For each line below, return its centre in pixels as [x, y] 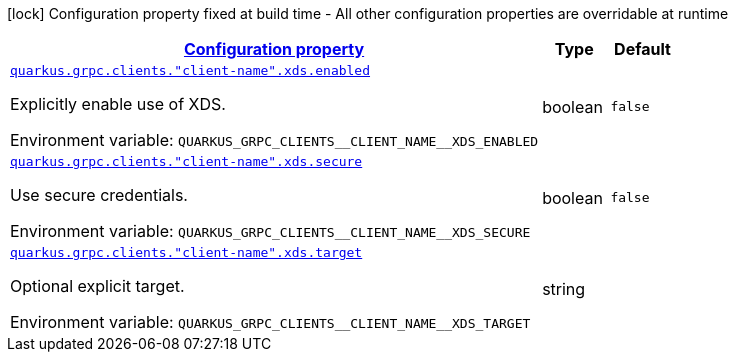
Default [642, 49]
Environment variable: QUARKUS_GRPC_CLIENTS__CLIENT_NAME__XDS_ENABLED [274, 140]
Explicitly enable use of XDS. [118, 104]
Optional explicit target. [97, 286]
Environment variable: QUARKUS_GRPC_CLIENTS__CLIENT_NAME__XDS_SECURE [270, 231]
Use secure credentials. [99, 195]
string [564, 288]
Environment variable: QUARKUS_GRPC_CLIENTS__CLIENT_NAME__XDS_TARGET [270, 322]
